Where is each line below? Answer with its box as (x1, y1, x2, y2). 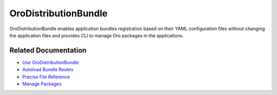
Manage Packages (22, 81, 62, 87)
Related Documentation (9, 46, 87, 55)
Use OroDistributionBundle (22, 59, 79, 65)
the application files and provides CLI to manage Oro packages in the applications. (9, 32, 184, 38)
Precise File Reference (22, 74, 70, 80)
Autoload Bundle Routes (22, 66, 74, 73)
